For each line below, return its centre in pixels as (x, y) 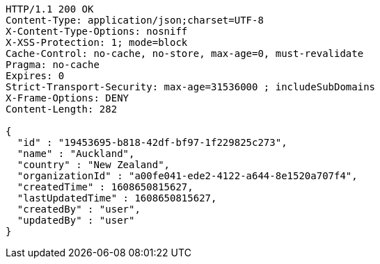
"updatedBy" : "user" (76, 220)
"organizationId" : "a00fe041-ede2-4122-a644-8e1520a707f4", (187, 176)
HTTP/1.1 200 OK (50, 9)
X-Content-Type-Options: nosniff (97, 31)
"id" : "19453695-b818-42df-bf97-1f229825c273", (152, 142)
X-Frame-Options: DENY (68, 98)
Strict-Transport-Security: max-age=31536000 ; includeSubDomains (191, 87)
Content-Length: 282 (62, 109)
